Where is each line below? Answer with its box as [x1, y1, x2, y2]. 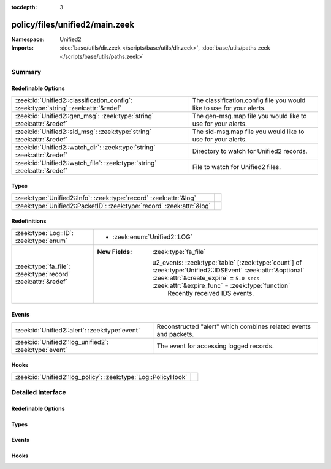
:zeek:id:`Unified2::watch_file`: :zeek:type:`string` [15, 159, 157, 167]
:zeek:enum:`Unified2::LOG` [112, 233, 193, 241]
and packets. [156, 329, 194, 338]
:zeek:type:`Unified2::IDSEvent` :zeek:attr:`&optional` [152, 266, 305, 274]
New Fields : [97, 247, 132, 256]
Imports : [11, 44, 34, 51]
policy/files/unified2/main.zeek [11, 19, 135, 30]
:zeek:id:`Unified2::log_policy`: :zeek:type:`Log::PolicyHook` [15, 372, 188, 381]
